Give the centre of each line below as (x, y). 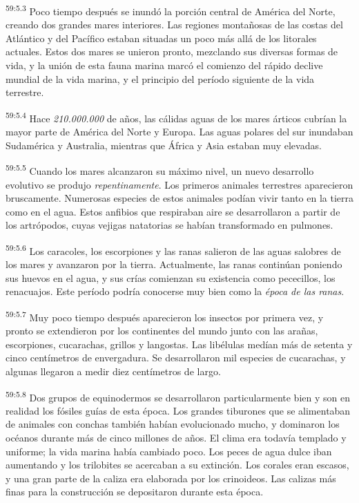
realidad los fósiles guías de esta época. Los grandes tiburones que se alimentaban (178, 410)
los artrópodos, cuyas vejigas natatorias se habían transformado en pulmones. (169, 225)
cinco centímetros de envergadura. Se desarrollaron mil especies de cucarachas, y (176, 358)
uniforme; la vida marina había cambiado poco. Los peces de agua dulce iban (169, 451)
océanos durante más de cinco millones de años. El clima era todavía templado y (176, 437)
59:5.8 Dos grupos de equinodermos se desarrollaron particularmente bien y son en (178, 396)
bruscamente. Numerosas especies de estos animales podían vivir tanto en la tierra (179, 198)
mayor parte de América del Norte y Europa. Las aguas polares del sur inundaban (179, 132)
